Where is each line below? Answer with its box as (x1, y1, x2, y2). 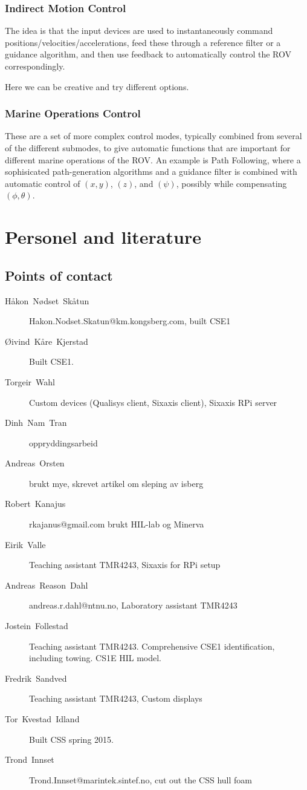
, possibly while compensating (176, 177, 287, 189)
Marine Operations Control (5, 106, 141, 121)
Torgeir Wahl (5, 375, 55, 388)
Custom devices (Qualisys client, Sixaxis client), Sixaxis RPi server (29, 396, 277, 408)
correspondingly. (5, 60, 65, 72)
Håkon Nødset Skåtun (5, 294, 89, 307)
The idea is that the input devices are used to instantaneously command (5, 24, 273, 37)
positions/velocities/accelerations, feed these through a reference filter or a (5, 36, 281, 48)
